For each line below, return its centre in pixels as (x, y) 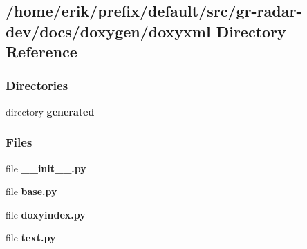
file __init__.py (46, 168)
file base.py (31, 191)
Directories (37, 85)
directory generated (50, 111)
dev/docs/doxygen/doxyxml (108, 31)
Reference (41, 52)
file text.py (31, 238)
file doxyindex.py (46, 214)
